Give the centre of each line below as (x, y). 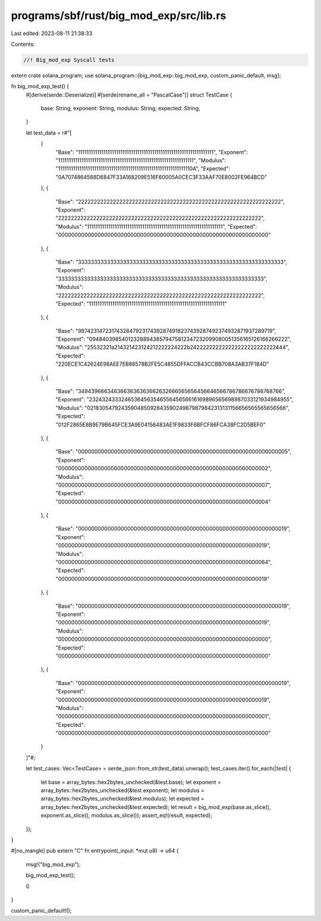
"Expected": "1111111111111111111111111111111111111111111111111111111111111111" (141, 303)
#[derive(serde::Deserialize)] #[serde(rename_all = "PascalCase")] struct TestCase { (129, 95)
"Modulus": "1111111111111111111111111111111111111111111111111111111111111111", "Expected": (156, 226)
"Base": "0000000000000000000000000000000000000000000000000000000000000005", (174, 452)
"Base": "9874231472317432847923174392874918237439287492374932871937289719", (166, 331)
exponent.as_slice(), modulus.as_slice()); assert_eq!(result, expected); (126, 816)
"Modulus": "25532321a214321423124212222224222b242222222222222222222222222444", (172, 347)
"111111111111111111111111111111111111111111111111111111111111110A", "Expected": (143, 169)
